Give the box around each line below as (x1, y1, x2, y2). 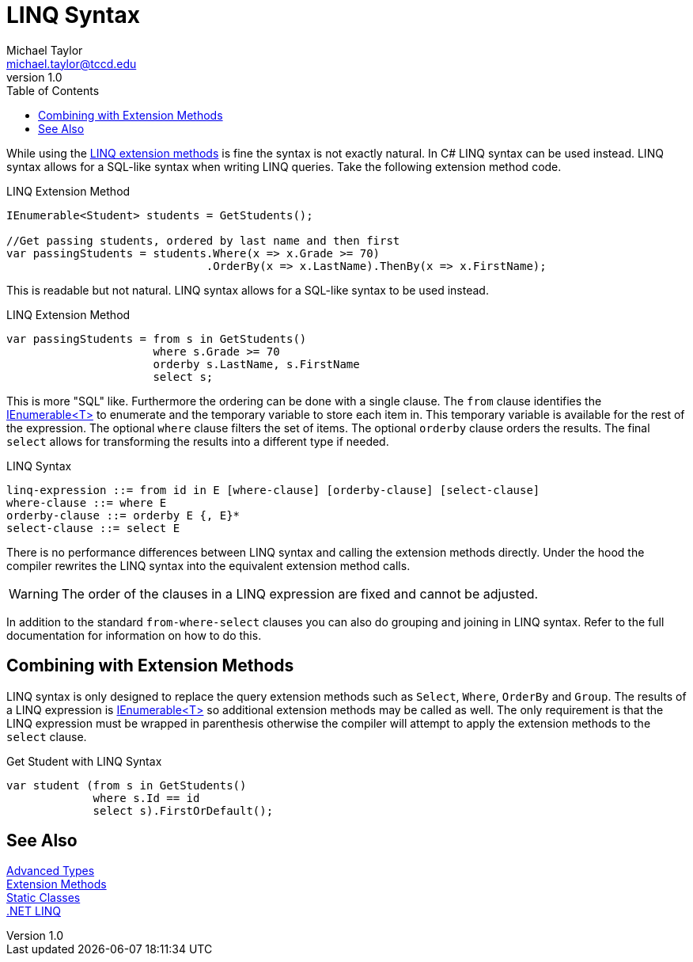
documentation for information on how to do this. (6, 628, 262, 642)
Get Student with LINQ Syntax (6, 754, 162, 768)
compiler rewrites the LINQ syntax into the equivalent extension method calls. (6, 558, 411, 572)
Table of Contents (6, 83, 100, 97)
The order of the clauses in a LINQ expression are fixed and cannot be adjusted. (61, 585, 539, 602)
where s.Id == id (93, 791, 200, 804)
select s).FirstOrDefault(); (93, 804, 274, 817)
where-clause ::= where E (6, 496, 167, 509)
